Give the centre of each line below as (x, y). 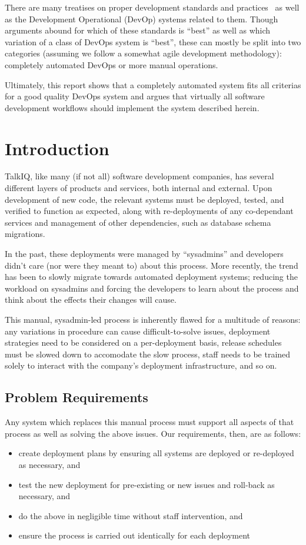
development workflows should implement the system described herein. (132, 107)
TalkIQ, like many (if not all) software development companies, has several (139, 176)
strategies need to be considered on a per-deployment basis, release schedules (143, 342)
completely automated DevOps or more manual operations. (112, 64)
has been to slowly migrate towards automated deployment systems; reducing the (151, 277)
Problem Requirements (76, 397)
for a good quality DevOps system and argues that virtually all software (135, 96)
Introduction (57, 148)
